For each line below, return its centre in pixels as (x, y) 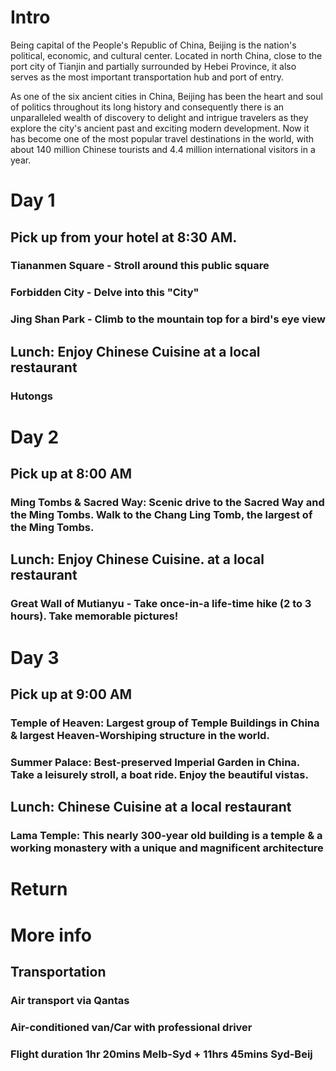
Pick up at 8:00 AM (71, 474)
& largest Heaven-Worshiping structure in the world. (140, 735)
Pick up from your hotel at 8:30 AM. (124, 237)
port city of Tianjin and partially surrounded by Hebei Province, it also (153, 66)
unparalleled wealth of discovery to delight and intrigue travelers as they (159, 117)
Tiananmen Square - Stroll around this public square (140, 266)
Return (39, 889)
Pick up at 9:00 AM (71, 694)
